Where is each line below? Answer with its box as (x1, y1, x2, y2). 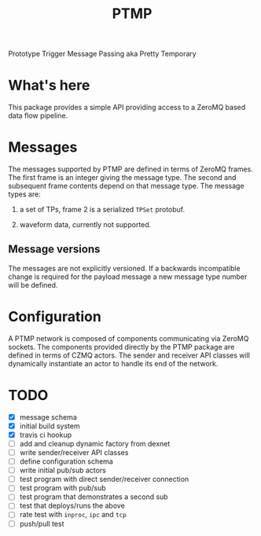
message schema (19, 412, 77, 421)
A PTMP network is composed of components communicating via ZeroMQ (8, 333, 249, 343)
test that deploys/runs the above (19, 501, 126, 511)
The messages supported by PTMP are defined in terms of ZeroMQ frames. (8, 164, 253, 174)
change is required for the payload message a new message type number (8, 272, 248, 281)
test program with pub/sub (19, 483, 106, 493)
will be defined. (8, 280, 58, 289)
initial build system (19, 421, 80, 431)
